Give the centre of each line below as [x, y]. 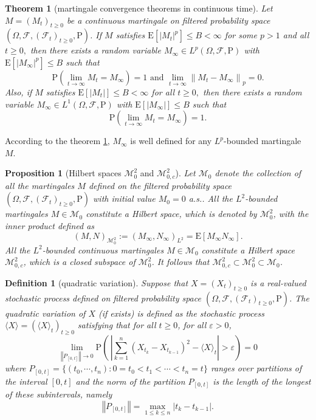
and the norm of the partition [130, 381]
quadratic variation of [45, 313]
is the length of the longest [262, 381]
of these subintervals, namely [59, 394]
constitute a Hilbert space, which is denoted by [171, 214]
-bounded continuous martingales [103, 250]
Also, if [19, 91]
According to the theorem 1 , [57, 141]
